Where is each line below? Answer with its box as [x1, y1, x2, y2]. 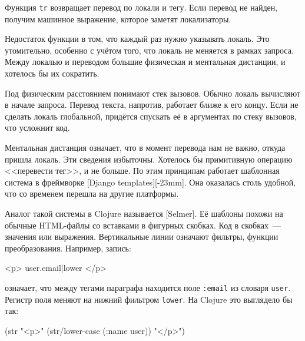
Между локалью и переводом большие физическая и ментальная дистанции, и [5, 55, 286, 68]
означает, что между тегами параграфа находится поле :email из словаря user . [5, 281, 291, 293]
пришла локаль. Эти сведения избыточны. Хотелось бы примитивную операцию [5, 153, 293, 165]
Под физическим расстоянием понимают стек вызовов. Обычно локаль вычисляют [5, 87, 301, 99]
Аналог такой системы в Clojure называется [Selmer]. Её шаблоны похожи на [5, 207, 283, 219]
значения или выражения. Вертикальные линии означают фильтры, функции [5, 230, 279, 243]
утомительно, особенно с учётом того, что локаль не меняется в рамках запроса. [5, 44, 294, 56]
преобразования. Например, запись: [5, 241, 131, 254]
